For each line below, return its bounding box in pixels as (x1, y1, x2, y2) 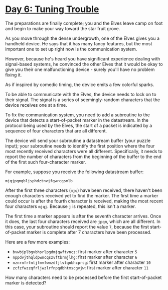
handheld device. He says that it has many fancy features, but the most (5, 40, 152, 46)
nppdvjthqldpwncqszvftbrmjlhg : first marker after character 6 (12, 254, 137, 260)
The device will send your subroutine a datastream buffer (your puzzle (5, 137, 151, 143)
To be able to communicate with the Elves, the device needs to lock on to (5, 91, 156, 97)
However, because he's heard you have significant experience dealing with (5, 55, 160, 61)
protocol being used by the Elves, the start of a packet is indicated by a (5, 122, 152, 128)
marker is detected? (5, 279, 47, 285)
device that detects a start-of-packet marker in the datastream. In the (5, 117, 149, 123)
